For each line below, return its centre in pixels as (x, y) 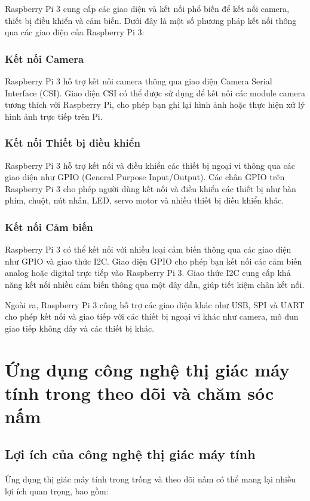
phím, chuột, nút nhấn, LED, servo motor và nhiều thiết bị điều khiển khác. (145, 200)
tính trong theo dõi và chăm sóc (139, 392)
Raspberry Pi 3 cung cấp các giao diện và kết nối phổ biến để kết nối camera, (147, 8)
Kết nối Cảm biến (49, 227)
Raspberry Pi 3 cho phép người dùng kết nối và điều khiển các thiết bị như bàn (151, 188)
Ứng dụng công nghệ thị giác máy (147, 369)
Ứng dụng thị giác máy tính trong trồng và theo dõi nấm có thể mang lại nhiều (150, 479)
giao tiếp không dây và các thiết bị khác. (80, 328)
